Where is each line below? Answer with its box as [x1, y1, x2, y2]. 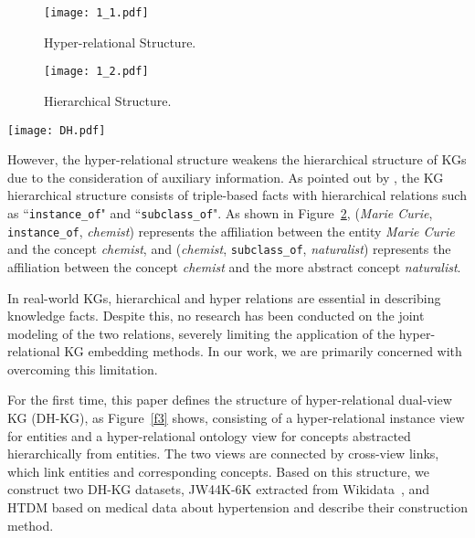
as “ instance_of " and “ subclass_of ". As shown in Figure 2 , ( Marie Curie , [7, 203, 433, 222]
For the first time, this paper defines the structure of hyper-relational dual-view [7, 390, 452, 409]
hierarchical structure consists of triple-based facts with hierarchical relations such [7, 185, 467, 205]
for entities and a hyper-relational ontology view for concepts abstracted [7, 426, 411, 445]
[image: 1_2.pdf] [44, 65, 149, 79]
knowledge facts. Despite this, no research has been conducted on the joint [7, 306, 425, 325]
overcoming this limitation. [7, 359, 158, 378]
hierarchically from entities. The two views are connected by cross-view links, [7, 444, 439, 463]
